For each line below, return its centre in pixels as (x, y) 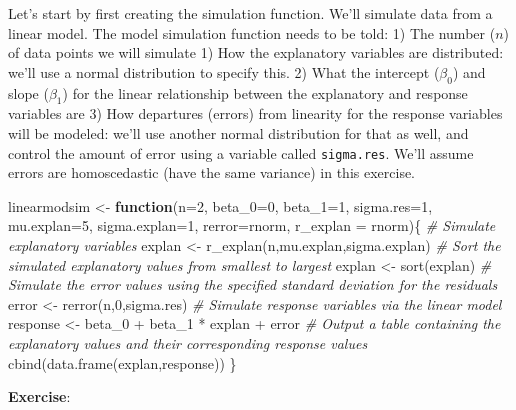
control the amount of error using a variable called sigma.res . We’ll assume (241, 152)
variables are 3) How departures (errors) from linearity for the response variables (255, 113)
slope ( (28, 92)
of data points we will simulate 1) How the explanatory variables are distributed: (256, 52)
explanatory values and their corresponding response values (188, 342)
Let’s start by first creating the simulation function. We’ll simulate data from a (250, 13)
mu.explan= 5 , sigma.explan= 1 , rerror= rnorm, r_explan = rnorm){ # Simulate (252, 225)
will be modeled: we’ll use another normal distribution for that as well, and (238, 132)
